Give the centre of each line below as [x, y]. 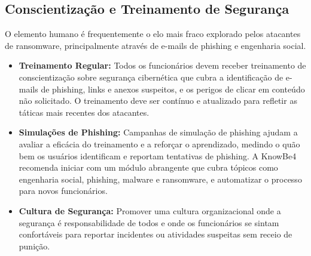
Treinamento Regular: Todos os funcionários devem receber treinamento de [162, 65]
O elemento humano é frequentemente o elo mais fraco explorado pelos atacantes [153, 34]
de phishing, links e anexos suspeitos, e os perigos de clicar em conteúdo [173, 89]
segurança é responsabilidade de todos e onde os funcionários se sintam [149, 222]
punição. [34, 246]
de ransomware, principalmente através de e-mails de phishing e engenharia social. [155, 45]
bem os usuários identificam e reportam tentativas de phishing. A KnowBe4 [158, 155]
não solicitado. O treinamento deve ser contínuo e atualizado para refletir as [158, 101]
